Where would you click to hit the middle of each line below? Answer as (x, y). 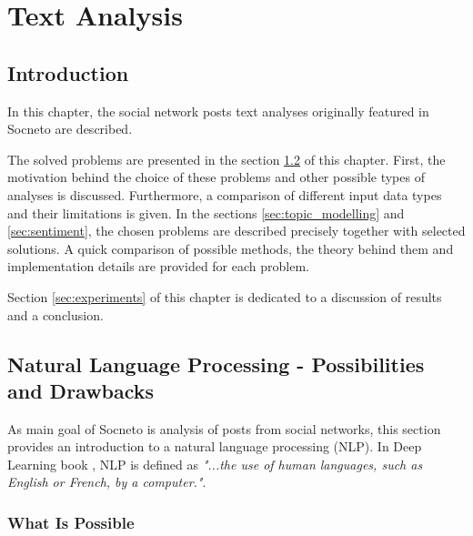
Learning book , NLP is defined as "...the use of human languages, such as (215, 464)
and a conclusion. (55, 314)
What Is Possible (71, 522)
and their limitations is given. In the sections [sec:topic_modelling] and (206, 212)
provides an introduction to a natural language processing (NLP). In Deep (215, 446)
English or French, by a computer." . (107, 482)
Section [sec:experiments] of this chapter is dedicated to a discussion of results (225, 296)
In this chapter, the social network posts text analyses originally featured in (218, 111)
